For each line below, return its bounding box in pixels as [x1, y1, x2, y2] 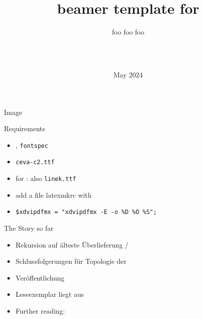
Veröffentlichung [15, 272, 65, 283]
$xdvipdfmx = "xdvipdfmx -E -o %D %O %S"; [15, 209, 157, 216]
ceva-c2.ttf [15, 159, 55, 166]
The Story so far [4, 222, 54, 233]
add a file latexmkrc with [15, 189, 92, 200]
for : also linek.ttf [15, 173, 76, 183]
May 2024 [113, 69, 143, 79]
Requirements [4, 123, 45, 134]
